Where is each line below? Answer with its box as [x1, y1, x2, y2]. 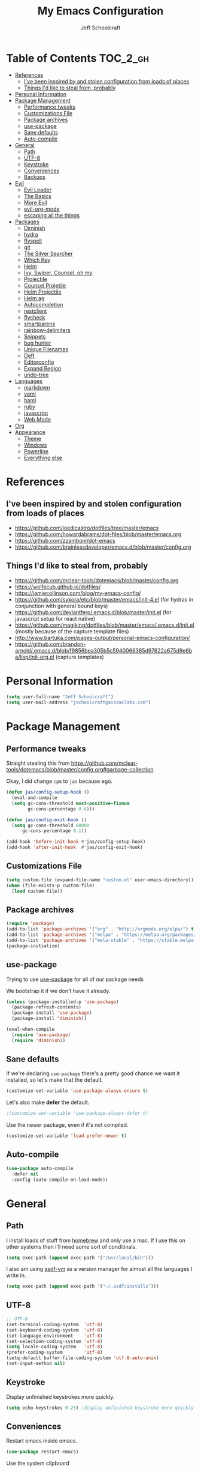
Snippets [23, 333, 46, 340]
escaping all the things [23, 211, 80, 219]
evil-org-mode [23, 205, 60, 213]
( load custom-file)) [11, 888, 63, 894]
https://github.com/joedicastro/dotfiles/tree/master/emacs [14, 524, 159, 531]
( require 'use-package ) [11, 1031, 71, 1038]
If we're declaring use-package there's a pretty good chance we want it [6, 1070, 180, 1077]
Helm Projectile [23, 288, 62, 295]
